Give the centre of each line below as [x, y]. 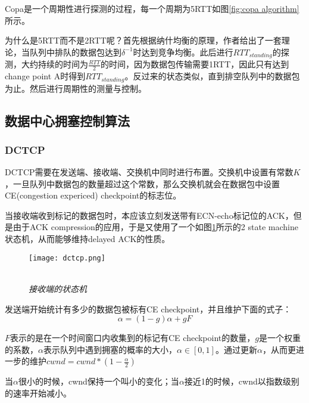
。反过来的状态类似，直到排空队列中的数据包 [212, 76]
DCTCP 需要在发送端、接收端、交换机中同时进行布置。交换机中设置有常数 [149, 172]
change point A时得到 [45, 76]
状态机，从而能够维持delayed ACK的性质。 [88, 239]
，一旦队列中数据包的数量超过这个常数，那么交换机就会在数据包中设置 [142, 183]
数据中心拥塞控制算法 [67, 120]
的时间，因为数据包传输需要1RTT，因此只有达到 [195, 64]
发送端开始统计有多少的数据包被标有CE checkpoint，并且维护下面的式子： [148, 309]
